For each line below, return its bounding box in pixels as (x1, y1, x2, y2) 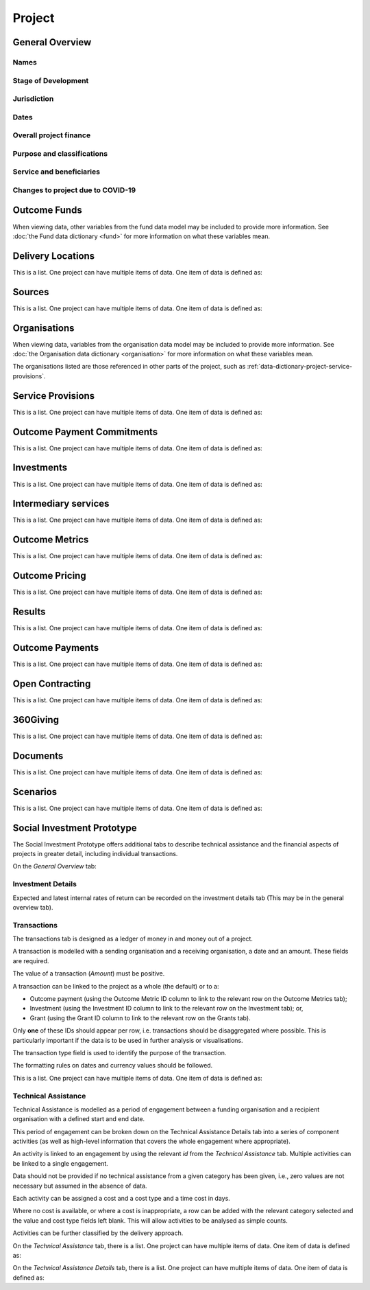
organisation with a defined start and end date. (12, 1115, 145, 1123)
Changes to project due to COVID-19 (12, 185, 136, 195)
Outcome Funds (12, 205, 82, 216)
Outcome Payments (12, 642, 99, 654)
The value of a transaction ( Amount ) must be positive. (12, 969, 165, 978)
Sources (12, 286, 49, 298)
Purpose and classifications (12, 148, 108, 158)
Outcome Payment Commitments (12, 426, 158, 437)
